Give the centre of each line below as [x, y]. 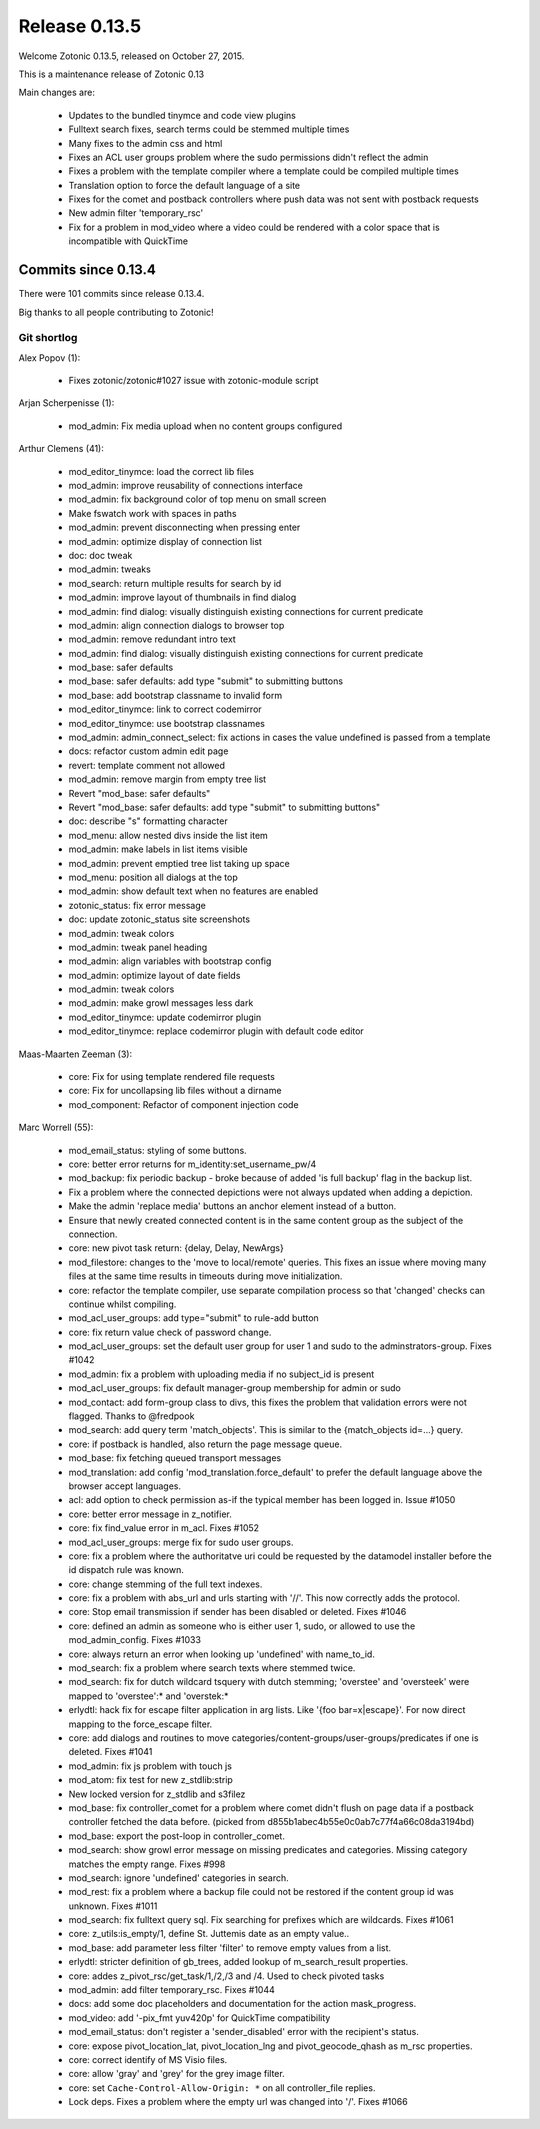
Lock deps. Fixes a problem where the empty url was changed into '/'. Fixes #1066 [238, 2102]
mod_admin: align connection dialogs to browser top [176, 625]
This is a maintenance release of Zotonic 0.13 [111, 74]
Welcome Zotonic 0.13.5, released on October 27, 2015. [131, 56]
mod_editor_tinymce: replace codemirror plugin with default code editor [216, 1031]
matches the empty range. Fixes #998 [147, 1864]
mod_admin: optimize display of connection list [165, 541]
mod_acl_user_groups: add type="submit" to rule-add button [193, 1318]
